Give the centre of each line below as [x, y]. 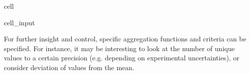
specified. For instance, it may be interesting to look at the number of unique [119, 48]
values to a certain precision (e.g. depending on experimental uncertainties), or [122, 58]
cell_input [20, 22]
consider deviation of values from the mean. [69, 67]
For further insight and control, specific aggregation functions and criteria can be [125, 39]
